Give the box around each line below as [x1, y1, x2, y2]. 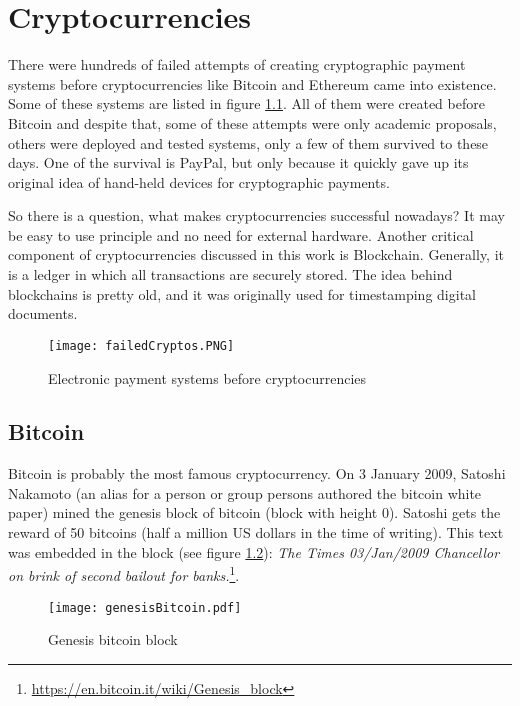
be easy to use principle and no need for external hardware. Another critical [8, 224, 474, 245]
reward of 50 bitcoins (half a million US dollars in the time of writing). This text [8, 522, 504, 543]
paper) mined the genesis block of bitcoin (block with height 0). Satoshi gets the [8, 502, 501, 523]
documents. [8, 303, 78, 324]
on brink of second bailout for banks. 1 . [8, 562, 240, 585]
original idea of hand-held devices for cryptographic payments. [8, 171, 390, 192]
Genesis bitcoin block [48, 629, 178, 650]
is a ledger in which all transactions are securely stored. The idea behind [8, 264, 453, 285]
